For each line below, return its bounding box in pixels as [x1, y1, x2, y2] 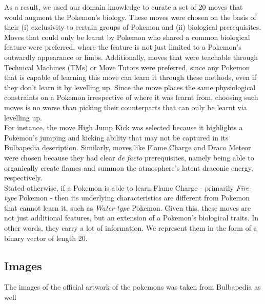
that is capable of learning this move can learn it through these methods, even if [4, 72, 256, 83]
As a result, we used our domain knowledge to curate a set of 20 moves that [4, 2, 243, 12]
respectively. [4, 172, 43, 183]
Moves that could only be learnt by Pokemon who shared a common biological [4, 31, 250, 42]
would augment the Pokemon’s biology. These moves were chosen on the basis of [4, 11, 256, 22]
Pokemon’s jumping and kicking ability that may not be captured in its [4, 132, 229, 143]
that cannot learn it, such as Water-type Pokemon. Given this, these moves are [4, 202, 251, 213]
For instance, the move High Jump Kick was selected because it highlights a [4, 122, 243, 133]
